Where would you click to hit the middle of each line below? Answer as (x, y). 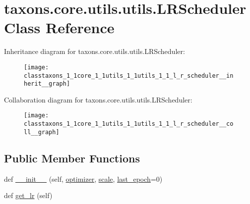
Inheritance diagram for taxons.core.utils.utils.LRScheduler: (94, 51)
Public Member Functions (72, 158)
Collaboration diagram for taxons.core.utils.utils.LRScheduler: (98, 99)
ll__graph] (42, 132)
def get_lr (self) (28, 195)
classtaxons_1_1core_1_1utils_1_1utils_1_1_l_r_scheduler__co (129, 124)
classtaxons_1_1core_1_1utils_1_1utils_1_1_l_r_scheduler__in (129, 76)
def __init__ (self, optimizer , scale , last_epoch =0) (83, 178)
